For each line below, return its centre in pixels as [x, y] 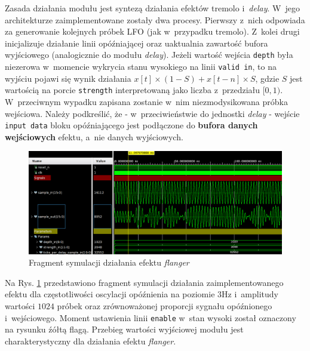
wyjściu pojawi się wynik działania [68, 78]
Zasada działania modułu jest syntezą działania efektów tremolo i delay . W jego [152, 8]
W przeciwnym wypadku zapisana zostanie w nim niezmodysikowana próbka [146, 101]
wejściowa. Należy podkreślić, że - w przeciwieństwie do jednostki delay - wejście [152, 113]
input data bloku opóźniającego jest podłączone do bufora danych [131, 125]
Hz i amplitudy [250, 294]
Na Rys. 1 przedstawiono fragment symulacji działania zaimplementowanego [144, 282]
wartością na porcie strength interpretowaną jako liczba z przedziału [133, 90]
